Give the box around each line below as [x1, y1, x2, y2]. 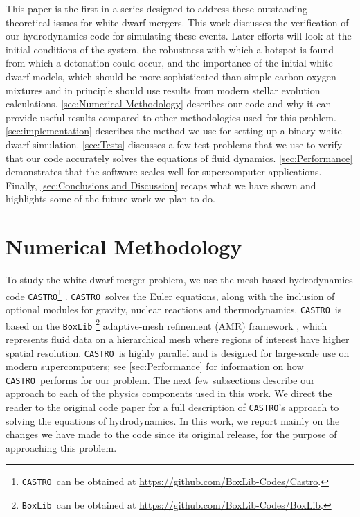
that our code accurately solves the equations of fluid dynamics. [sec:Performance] [6, 150, 353, 165]
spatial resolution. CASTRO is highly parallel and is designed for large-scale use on [6, 345, 350, 360]
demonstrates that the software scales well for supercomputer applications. [6, 164, 322, 179]
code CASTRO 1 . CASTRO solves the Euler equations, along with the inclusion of [6, 286, 335, 303]
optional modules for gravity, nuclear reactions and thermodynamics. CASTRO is [6, 301, 342, 316]
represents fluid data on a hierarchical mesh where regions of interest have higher [6, 331, 350, 346]
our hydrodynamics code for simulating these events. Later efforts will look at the [6, 28, 352, 43]
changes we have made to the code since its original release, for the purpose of [6, 427, 337, 441]
